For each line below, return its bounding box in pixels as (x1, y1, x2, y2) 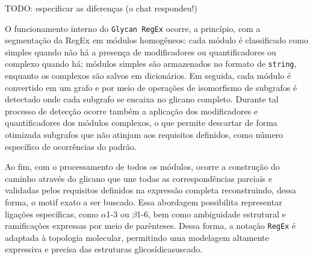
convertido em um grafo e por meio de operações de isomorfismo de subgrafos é (5, 81, 297, 93)
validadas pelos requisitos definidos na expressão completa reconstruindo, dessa (5, 184, 296, 196)
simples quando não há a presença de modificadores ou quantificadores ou (5, 45, 276, 58)
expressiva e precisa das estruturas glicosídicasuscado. (5, 243, 203, 255)
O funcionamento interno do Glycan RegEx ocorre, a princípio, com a (5, 22, 261, 34)
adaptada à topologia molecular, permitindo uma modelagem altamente (5, 231, 269, 243)
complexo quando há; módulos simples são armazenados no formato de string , (5, 57, 297, 70)
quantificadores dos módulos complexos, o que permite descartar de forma (5, 116, 277, 129)
